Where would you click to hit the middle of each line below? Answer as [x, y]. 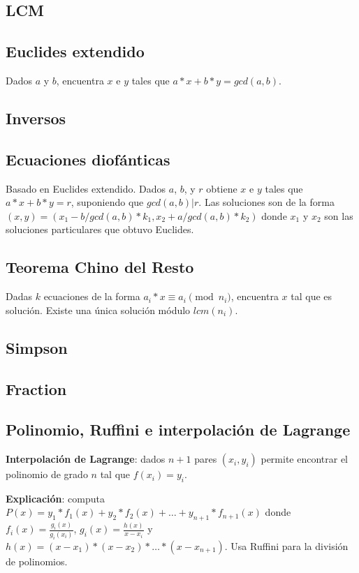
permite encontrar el [305, 459]
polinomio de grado [47, 474]
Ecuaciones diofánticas [88, 159]
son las [339, 215]
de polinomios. [37, 561]
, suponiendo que [107, 202]
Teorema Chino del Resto [100, 267]
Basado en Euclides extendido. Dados [86, 188]
